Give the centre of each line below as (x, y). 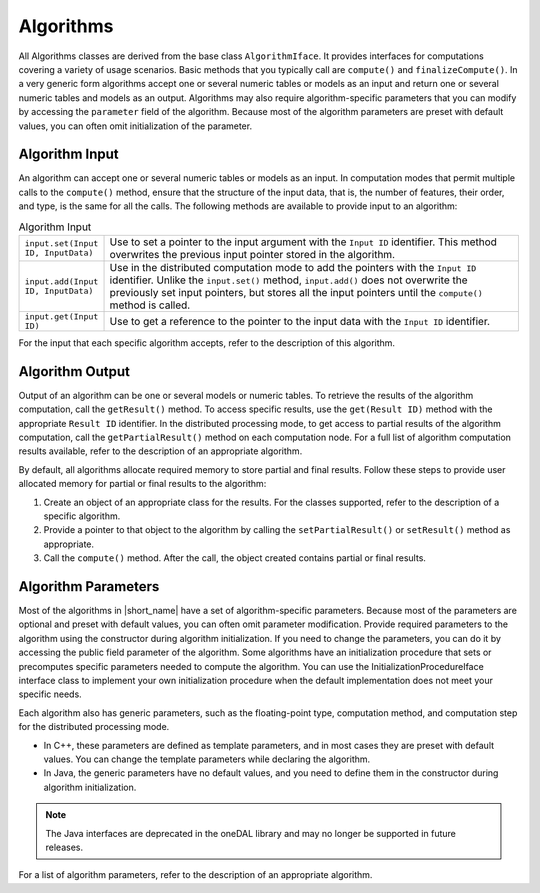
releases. (64, 847)
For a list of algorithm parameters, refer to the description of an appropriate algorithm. (195, 875)
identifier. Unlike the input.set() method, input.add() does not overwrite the (289, 280)
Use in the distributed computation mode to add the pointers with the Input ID (293, 267)
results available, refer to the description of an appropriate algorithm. (160, 451)
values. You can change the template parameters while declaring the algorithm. (207, 759)
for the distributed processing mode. (94, 727)
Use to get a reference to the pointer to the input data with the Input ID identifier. (299, 321)
